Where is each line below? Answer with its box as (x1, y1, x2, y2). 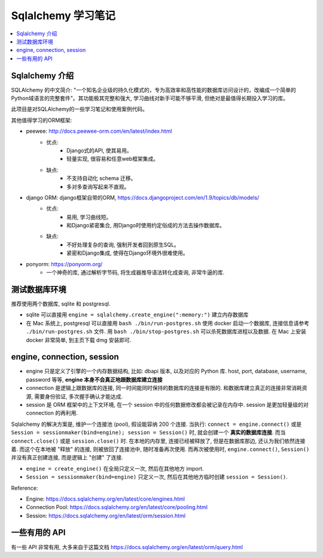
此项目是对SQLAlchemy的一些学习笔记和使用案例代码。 (11, 105, 148, 113)
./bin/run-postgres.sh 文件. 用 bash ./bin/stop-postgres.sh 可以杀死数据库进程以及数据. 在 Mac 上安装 (26, 328, 306, 335)
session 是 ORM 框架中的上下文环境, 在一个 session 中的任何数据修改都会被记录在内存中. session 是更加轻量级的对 (26, 401, 309, 408)
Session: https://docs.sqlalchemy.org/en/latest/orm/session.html (26, 512, 185, 519)
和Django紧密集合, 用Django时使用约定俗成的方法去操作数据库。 (66, 222, 226, 229)
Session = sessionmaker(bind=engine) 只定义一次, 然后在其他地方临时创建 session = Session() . (26, 473, 288, 481)
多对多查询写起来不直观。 (66, 183, 130, 190)
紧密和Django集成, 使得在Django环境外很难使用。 (66, 249, 188, 257)
